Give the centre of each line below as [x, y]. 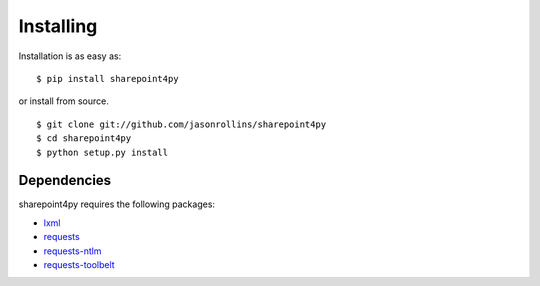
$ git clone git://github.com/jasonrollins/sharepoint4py [181, 124]
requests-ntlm [72, 251]
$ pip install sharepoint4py [107, 78]
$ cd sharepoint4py [84, 138]
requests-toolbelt [79, 264]
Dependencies [65, 180]
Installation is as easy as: [70, 56]
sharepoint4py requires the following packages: [116, 204]
